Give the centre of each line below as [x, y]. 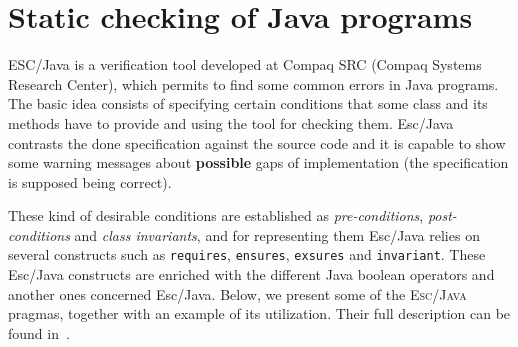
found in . [39, 332]
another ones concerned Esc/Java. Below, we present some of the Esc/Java [237, 293]
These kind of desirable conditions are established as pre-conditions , [216, 215]
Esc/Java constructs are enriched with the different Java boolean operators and [251, 274]
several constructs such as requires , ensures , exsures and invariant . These [247, 254]
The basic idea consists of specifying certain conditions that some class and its [248, 103]
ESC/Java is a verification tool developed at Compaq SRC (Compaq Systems [245, 64]
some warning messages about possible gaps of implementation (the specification [258, 162]
